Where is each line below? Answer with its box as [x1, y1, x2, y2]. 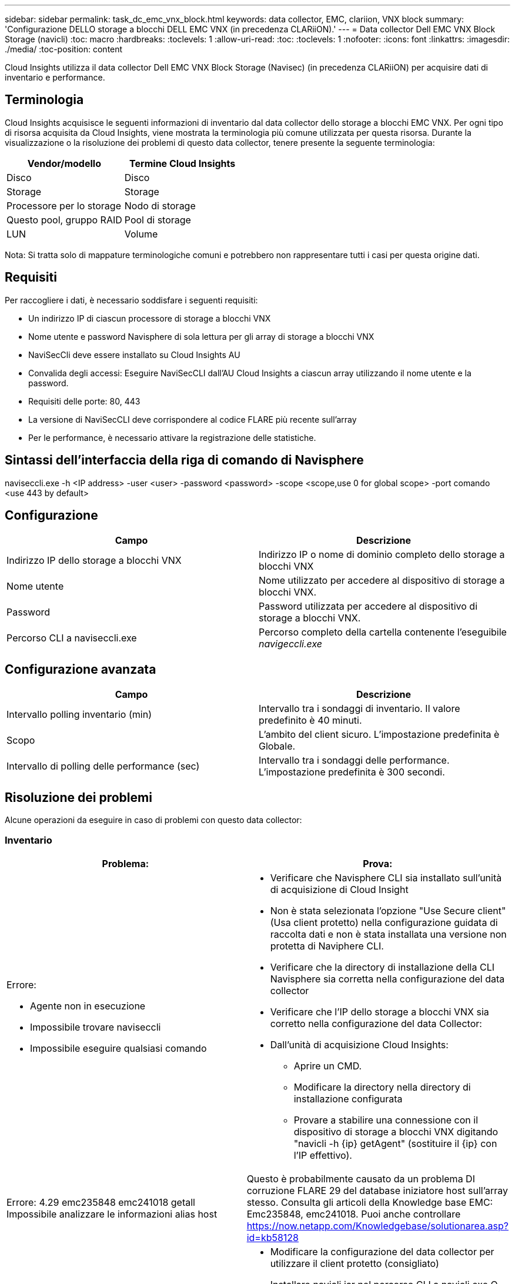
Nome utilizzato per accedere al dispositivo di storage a [259, 574, 505, 587]
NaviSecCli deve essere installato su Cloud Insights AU [28, 349, 240, 360]
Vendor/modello [27, 157, 101, 169]
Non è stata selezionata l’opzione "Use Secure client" [270, 904, 506, 917]
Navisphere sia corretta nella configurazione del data [270, 972, 505, 985]
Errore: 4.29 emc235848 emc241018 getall [6, 1196, 195, 1208]
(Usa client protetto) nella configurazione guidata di [270, 916, 498, 928]
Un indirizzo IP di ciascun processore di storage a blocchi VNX [28, 313, 271, 323]
